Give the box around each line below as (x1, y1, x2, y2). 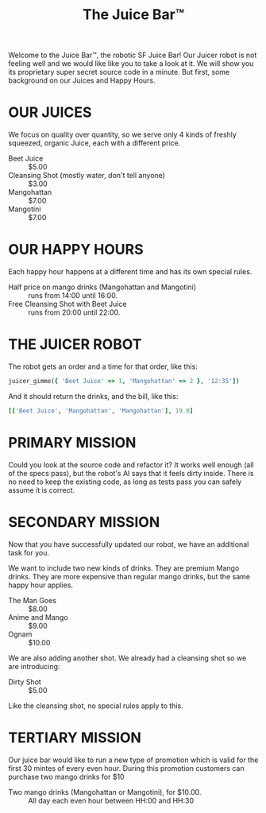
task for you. (8, 548, 50, 557)
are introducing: (8, 661, 60, 671)
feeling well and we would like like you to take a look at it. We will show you (8, 59, 254, 68)
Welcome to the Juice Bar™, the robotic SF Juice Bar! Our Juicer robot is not (8, 50, 257, 60)
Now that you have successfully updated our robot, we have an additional (8, 539, 249, 549)
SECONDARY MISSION (8, 513, 160, 531)
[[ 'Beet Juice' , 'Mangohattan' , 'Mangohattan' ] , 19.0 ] (8, 407, 194, 415)
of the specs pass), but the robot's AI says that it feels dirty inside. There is (8, 468, 254, 478)
